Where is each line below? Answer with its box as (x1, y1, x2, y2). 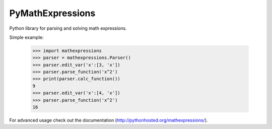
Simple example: (9, 34, 44, 40)
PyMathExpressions (9, 8, 96, 19)
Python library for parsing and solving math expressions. (9, 25, 127, 31)
